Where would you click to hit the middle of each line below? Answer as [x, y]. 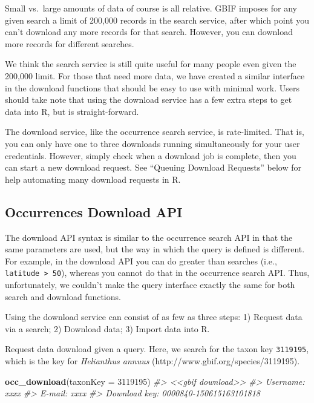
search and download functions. [63, 296]
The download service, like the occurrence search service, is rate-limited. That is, [155, 132]
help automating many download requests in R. [93, 179]
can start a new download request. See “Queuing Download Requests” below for [153, 167]
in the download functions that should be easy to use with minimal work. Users [152, 87]
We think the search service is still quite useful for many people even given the [151, 64]
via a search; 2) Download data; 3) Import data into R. [107, 328]
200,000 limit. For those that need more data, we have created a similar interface [155, 75]
